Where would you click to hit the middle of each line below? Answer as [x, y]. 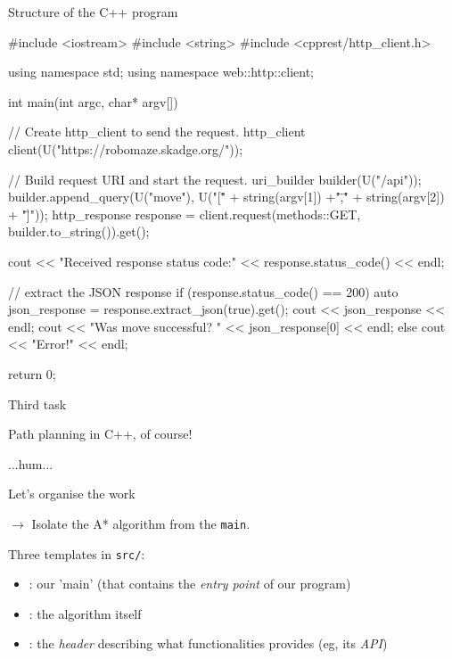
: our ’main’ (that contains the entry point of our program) [190, 584]
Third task [37, 404]
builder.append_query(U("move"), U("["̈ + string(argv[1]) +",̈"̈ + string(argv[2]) [226, 197]
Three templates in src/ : [77, 553]
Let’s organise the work [72, 494]
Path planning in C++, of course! [100, 434]
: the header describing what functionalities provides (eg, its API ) [208, 643]
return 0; [32, 373]
